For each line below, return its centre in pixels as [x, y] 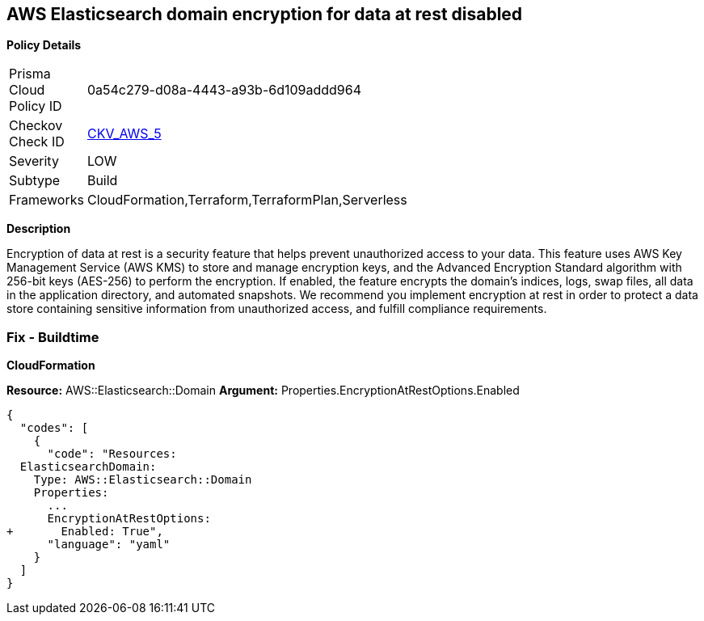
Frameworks [46, 200]
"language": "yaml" [109, 545]
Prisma [30, 74]
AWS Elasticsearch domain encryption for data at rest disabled [265, 14]
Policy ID [36, 106]
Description [39, 229]
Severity [34, 161]
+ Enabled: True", [85, 532]
